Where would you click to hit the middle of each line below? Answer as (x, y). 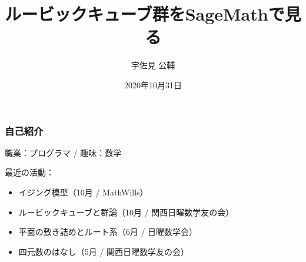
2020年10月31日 (153, 84)
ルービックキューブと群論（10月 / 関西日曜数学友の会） (126, 212)
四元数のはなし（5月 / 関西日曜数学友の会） (104, 251)
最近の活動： (29, 172)
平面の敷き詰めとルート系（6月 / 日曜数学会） (108, 232)
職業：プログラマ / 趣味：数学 (63, 152)
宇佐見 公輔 (153, 65)
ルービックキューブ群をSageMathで (145, 14)
